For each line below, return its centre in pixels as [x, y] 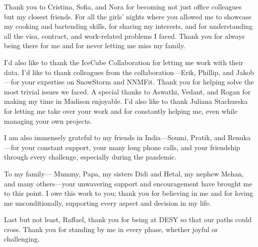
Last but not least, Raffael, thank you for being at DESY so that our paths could [128, 219]
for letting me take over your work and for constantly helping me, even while [121, 111]
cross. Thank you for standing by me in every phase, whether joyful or [111, 229]
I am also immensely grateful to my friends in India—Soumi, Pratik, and [115, 137]
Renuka [239, 137]
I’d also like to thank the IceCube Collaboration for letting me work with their [124, 62]
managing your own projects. [48, 121]
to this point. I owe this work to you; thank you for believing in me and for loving [129, 193]
